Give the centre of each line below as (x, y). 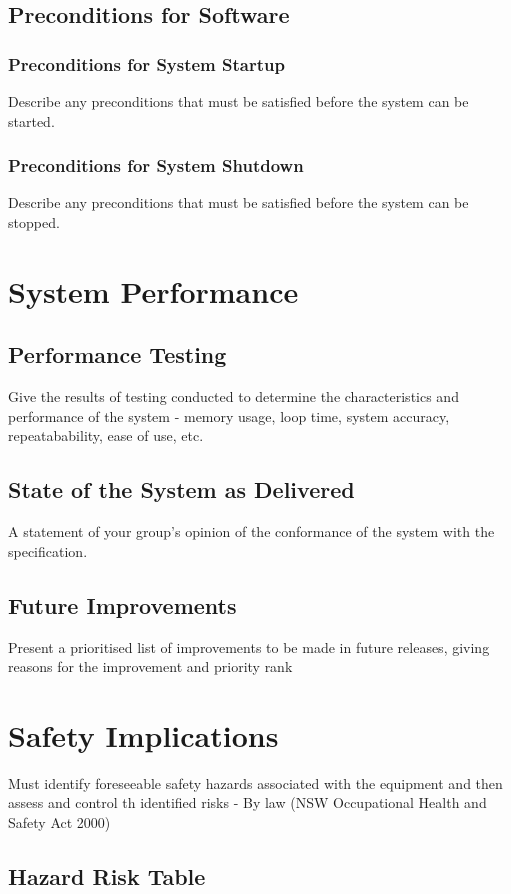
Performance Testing (117, 354)
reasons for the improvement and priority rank (150, 666)
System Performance (153, 290)
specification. (48, 550)
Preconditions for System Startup (146, 63)
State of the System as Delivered (181, 489)
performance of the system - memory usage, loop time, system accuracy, (229, 415)
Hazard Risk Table (107, 876)
